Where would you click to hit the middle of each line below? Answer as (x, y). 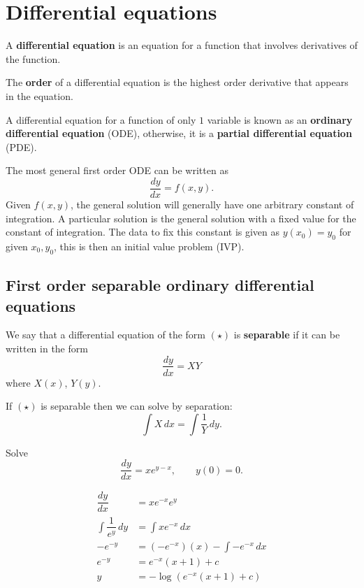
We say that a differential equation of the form (105, 335)
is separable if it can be (287, 335)
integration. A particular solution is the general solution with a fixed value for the (181, 218)
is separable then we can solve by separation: (137, 406)
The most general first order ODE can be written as (117, 170)
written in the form (47, 348)
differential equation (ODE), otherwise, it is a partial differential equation (179, 133)
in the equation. (39, 95)
